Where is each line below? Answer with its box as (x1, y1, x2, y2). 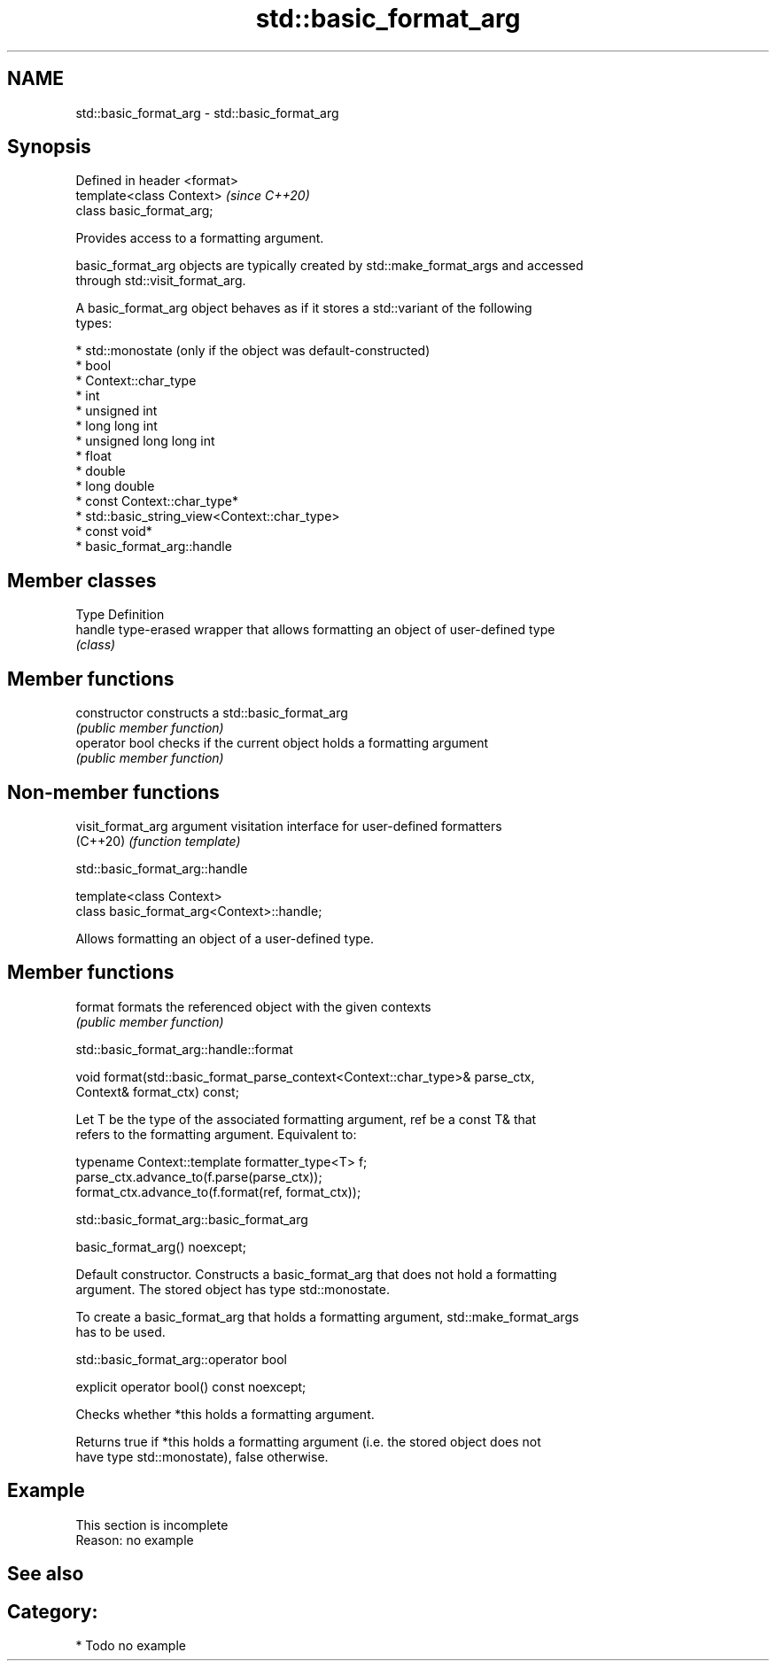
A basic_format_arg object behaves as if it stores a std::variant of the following (75, 300, 532, 316)
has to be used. (75, 1323, 166, 1339)
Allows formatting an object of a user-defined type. (75, 930, 375, 946)
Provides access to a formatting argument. (75, 230, 324, 246)
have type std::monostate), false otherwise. (75, 1448, 329, 1464)
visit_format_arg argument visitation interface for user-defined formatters (75, 818, 502, 834)
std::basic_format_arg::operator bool (75, 1351, 287, 1367)
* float (75, 448, 112, 464)
